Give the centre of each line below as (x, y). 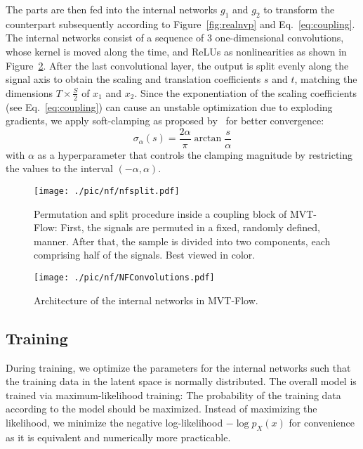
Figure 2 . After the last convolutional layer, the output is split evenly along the (177, 65)
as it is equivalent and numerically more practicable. (118, 437)
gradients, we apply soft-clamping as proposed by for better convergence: (165, 121)
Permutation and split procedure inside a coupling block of (160, 213)
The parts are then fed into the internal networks (112, 9)
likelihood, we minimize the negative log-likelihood (114, 422)
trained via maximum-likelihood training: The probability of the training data (173, 395)
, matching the (326, 79)
